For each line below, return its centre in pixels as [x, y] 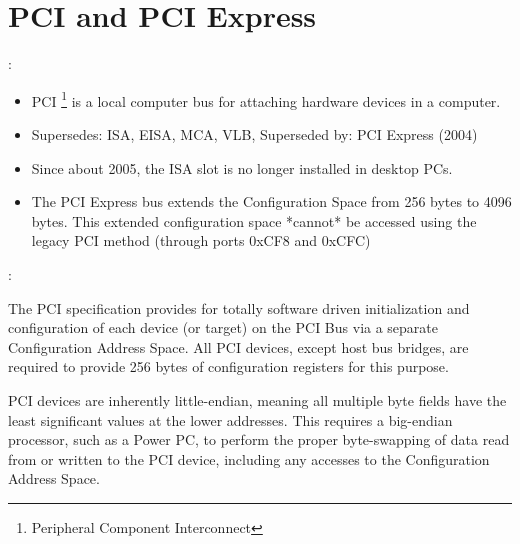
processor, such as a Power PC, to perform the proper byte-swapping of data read [259, 439]
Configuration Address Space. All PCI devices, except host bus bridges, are [238, 346]
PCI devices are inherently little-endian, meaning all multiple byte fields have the [257, 399]
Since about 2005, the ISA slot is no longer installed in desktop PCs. [242, 167]
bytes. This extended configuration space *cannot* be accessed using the [254, 220]
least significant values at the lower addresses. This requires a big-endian [230, 419]
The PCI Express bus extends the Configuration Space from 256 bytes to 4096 [271, 201]
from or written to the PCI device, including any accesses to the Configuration [249, 458]
